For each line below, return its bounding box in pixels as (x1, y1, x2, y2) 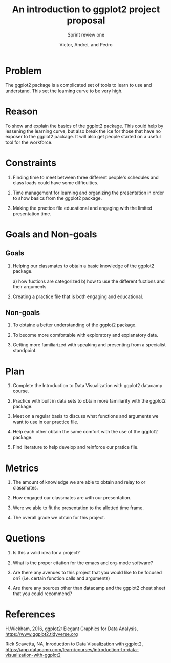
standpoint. (12, 347, 37, 354)
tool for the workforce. (5, 139, 53, 145)
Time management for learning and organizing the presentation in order (12, 189, 164, 196)
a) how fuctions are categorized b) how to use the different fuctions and (12, 278, 165, 284)
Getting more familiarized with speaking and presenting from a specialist (12, 342, 166, 348)
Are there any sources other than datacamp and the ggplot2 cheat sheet (12, 585, 166, 591)
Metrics (5, 462, 39, 474)
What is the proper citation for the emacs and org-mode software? (12, 560, 153, 566)
